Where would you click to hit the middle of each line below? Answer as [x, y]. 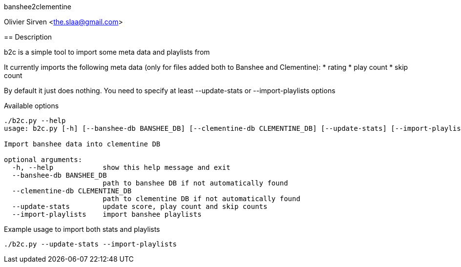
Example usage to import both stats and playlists [82, 229]
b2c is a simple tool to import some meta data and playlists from [107, 52]
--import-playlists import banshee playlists [107, 214]
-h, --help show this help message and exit [121, 167]
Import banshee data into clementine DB [82, 144]
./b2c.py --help [35, 121]
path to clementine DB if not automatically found [201, 199]
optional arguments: [43, 160]
